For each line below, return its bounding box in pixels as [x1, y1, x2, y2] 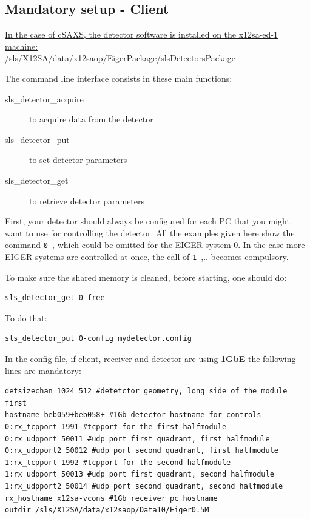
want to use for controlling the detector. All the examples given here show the [5, 226, 295, 239]
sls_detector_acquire [5, 92, 84, 105]
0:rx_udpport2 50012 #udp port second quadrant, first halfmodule [5, 446, 279, 455]
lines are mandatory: [5, 364, 81, 377]
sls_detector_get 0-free [5, 293, 105, 303]
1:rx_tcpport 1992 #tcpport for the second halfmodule [5, 458, 231, 467]
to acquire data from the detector [29, 113, 153, 126]
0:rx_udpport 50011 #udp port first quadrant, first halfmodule [5, 434, 270, 443]
